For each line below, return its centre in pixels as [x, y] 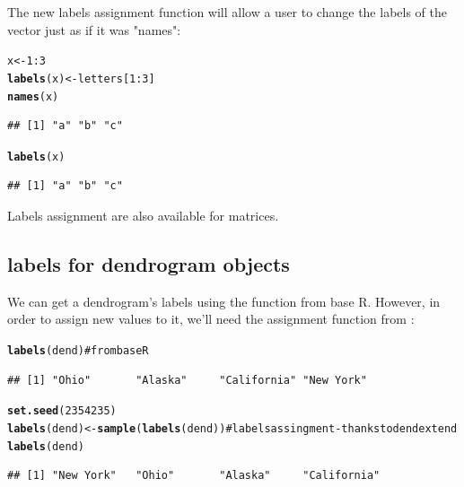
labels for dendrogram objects [149, 263]
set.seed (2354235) [62, 411]
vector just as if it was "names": [94, 29]
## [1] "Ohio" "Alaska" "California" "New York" [187, 380]
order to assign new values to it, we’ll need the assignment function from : [211, 319]
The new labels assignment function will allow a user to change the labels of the [227, 12]
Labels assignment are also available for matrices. [143, 215]
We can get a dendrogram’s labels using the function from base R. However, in [224, 301]
